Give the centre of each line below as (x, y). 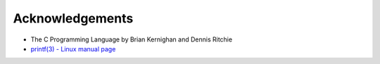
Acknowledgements (73, 18)
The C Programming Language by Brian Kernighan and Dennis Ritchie (131, 39)
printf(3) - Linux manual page (73, 49)
